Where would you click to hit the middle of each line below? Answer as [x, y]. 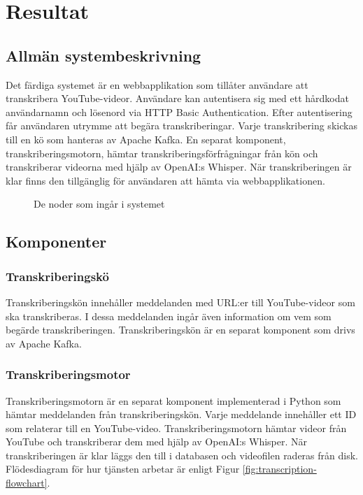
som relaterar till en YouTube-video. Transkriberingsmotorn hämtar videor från [176, 428]
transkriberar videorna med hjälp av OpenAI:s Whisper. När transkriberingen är [179, 167]
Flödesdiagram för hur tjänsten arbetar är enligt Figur [123, 469]
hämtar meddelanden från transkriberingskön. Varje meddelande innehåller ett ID [181, 414]
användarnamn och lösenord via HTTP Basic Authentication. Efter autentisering [179, 112]
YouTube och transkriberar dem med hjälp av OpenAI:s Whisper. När [157, 442]
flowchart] [27, 483]
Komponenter [56, 242]
